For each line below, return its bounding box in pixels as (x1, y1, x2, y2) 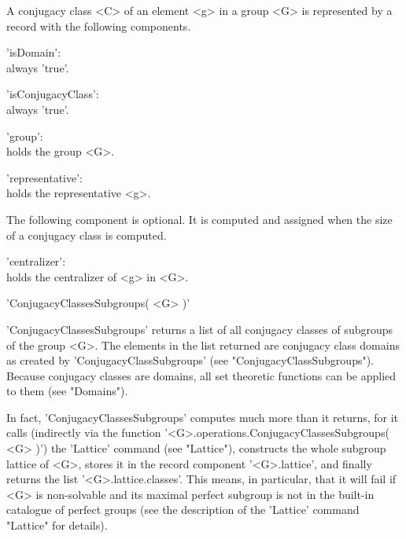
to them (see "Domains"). (6, 383, 128, 399)
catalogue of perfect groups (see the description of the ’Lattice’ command (6, 501, 360, 518)
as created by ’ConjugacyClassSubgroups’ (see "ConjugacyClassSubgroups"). (6, 352, 375, 368)
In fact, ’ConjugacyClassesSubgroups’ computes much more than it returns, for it (6, 409, 399, 425)
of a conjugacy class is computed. (6, 226, 167, 243)
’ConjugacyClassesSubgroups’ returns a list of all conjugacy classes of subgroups (6, 321, 393, 337)
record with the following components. (6, 17, 191, 34)
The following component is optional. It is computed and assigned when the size (6, 211, 393, 227)
